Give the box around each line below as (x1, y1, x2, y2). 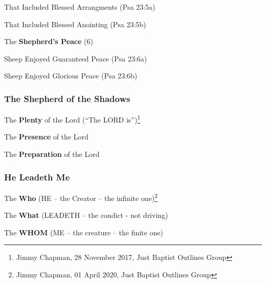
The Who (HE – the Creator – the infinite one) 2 (4, 191, 158, 203)
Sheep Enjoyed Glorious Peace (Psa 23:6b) (4, 70, 138, 81)
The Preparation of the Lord (4, 149, 100, 159)
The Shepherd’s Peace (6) (4, 36, 93, 47)
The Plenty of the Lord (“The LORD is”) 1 (4, 113, 141, 125)
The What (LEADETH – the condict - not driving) (4, 210, 168, 220)
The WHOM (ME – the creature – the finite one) (4, 227, 163, 237)
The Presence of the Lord (4, 131, 88, 142)
